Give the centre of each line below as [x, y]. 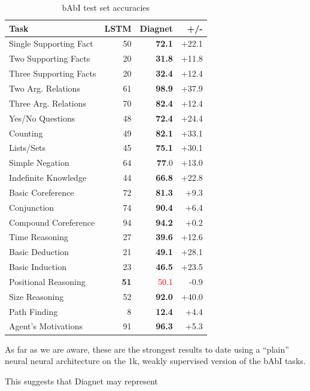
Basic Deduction [39, 252]
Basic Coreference [42, 192]
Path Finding [34, 311]
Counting [26, 133]
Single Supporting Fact [51, 43]
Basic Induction [38, 267]
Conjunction [32, 207]
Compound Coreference [52, 222]
